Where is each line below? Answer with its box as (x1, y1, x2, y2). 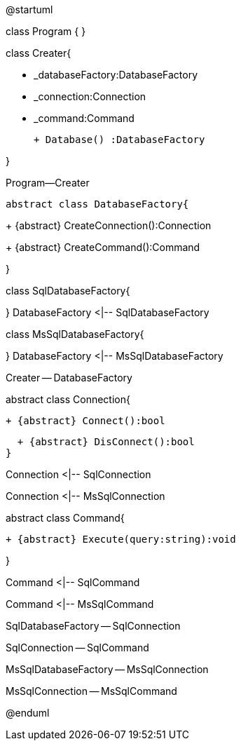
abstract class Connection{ (6, 393, 130, 405)
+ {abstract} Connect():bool (6, 415, 165, 426)
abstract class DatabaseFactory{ (6, 198, 189, 210)
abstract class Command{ (6, 512, 125, 524)
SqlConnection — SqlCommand (6, 642, 149, 653)
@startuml (6, 4, 53, 15)
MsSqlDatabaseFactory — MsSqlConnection (6, 663, 209, 675)
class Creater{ (6, 47, 71, 59)
